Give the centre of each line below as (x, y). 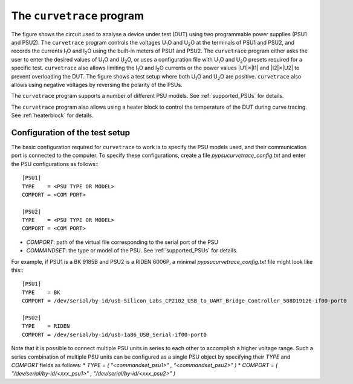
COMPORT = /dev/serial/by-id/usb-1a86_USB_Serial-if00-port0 (114, 334)
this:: (17, 270)
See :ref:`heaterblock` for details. (52, 115)
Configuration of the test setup (71, 133)
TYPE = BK (41, 292)
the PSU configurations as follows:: (55, 164)
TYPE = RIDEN (46, 326)
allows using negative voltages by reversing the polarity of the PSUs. (97, 85)
